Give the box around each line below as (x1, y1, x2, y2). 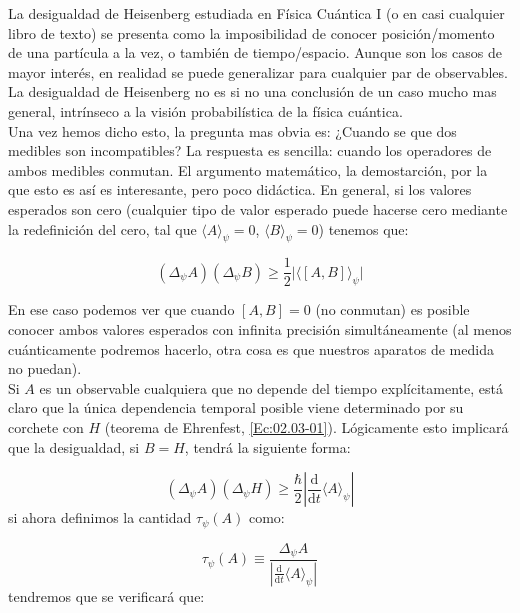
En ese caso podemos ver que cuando (8, 299, 235, 320)
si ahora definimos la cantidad (8, 507, 192, 528)
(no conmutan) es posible (315, 299, 470, 320)
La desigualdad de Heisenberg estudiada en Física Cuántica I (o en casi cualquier (8, 3, 505, 23)
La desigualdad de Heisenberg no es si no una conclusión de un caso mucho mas (8, 81, 497, 102)
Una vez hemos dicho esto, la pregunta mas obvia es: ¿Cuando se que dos (8, 120, 457, 141)
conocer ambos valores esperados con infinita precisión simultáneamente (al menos (8, 318, 512, 339)
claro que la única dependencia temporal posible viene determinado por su (8, 397, 464, 418)
